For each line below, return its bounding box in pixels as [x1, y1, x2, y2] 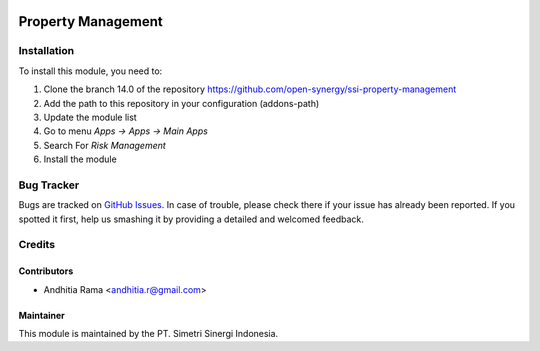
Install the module [43, 153, 117, 165]
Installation [18, 44, 75, 58]
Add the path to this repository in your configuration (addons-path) [43, 97, 320, 109]
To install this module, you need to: [18, 65, 163, 77]
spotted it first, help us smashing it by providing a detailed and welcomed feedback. [18, 213, 364, 225]
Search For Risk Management [43, 139, 167, 151]
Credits [18, 238, 55, 252]
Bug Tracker [18, 178, 80, 192]
